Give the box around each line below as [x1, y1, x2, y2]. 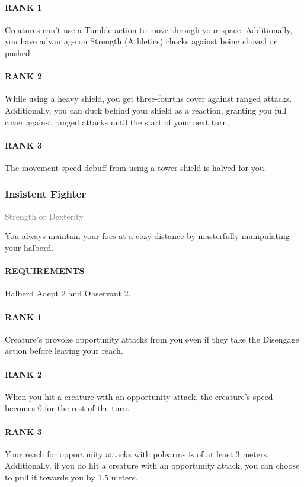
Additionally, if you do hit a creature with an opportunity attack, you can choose [5, 459, 300, 472]
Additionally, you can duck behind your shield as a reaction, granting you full [5, 104, 287, 116]
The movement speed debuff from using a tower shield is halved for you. [5, 161, 267, 173]
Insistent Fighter [5, 186, 87, 201]
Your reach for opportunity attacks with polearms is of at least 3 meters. [5, 447, 269, 460]
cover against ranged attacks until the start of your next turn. [5, 115, 230, 128]
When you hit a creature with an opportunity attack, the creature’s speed [5, 390, 273, 402]
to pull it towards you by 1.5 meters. [5, 470, 138, 483]
